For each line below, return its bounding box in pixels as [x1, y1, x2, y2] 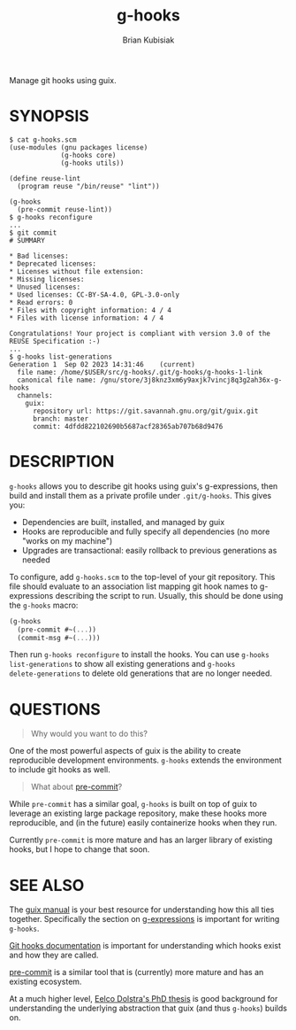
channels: [17, 391, 53, 399]
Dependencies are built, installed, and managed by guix [21, 516, 225, 527]
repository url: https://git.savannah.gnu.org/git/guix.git [32, 407, 259, 415]
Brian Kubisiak [122, 35, 175, 45]
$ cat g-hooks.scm [9, 135, 77, 144]
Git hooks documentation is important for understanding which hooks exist [9, 941, 281, 951]
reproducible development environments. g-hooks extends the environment [9, 755, 283, 766]
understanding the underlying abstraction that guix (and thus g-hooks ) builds [9, 1003, 287, 1014]
